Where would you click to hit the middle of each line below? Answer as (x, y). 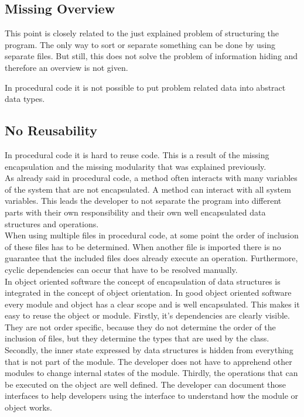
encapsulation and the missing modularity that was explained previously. (136, 166)
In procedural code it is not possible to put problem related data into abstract (145, 87)
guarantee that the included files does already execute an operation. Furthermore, (151, 258)
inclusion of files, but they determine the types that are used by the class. (137, 338)
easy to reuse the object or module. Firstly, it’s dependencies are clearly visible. (147, 315)
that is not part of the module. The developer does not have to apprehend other (148, 361)
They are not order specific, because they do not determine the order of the (140, 327)
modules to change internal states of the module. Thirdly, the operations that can (151, 373)
